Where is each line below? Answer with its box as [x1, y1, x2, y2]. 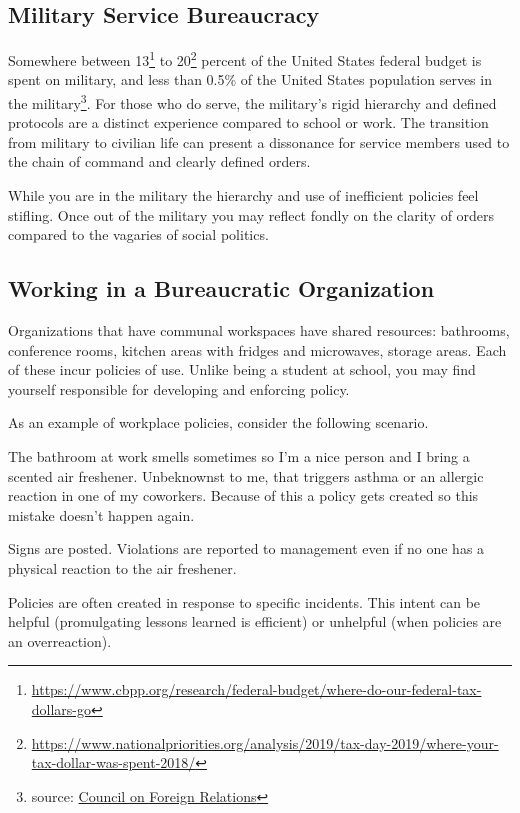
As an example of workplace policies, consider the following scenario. [8, 412, 429, 433]
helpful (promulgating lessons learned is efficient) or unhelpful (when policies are [8, 611, 502, 632]
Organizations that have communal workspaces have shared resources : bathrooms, [8, 320, 510, 341]
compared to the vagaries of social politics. [8, 224, 269, 245]
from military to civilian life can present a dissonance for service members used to [8, 131, 510, 152]
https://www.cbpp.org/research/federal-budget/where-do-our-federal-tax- [31, 679, 482, 700]
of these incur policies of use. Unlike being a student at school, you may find [8, 359, 476, 380]
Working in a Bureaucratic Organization [8, 273, 435, 304]
